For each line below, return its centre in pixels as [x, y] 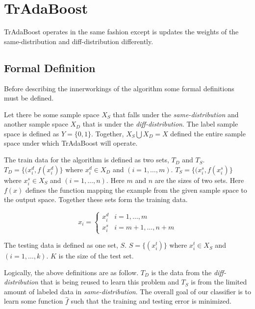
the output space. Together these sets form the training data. [96, 199]
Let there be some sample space [52, 114]
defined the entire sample [208, 133]
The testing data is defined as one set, [61, 245]
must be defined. [29, 98]
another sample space [36, 124]
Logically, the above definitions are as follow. [71, 272]
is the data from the [181, 272]
